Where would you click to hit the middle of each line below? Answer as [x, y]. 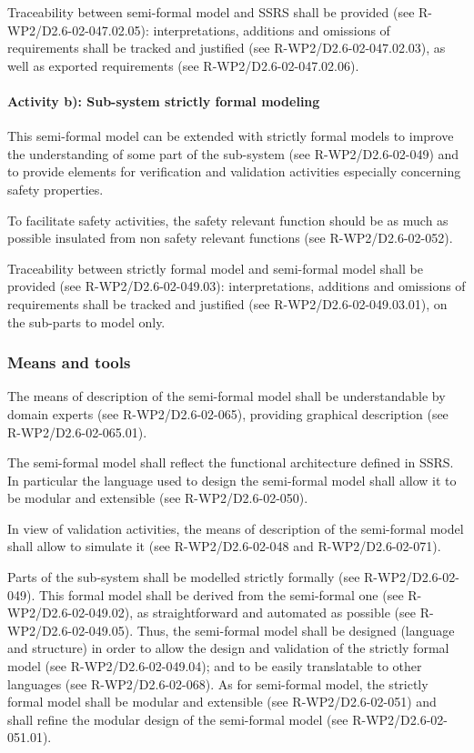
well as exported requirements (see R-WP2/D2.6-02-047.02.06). [183, 65]
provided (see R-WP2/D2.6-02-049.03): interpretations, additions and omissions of [237, 286]
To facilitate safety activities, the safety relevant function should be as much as [228, 220]
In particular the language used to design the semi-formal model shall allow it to [232, 480]
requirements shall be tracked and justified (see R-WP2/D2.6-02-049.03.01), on [227, 303]
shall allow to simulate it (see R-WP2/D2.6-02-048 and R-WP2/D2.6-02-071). [224, 546]
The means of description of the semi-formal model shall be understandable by [227, 396]
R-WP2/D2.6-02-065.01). [77, 432]
